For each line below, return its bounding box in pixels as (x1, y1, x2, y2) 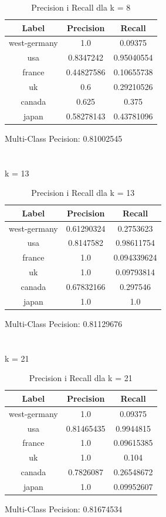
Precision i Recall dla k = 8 (31, 1, 131, 13)
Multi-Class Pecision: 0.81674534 (5, 503, 123, 515)
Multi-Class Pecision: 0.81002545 (5, 132, 123, 144)
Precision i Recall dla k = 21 (29, 372, 133, 384)
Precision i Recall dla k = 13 (31, 186, 135, 199)
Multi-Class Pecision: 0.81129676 (5, 317, 123, 329)
